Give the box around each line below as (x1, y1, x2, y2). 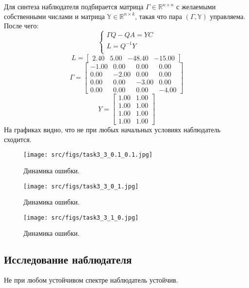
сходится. (4, 134, 32, 144)
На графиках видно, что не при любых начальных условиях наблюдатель (4, 124, 221, 135)
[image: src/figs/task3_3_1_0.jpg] (23, 214, 139, 221)
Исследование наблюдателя (4, 252, 132, 267)
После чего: (4, 21, 39, 31)
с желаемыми (176, 1, 216, 11)
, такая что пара (135, 11, 182, 21)
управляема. (210, 11, 246, 21)
